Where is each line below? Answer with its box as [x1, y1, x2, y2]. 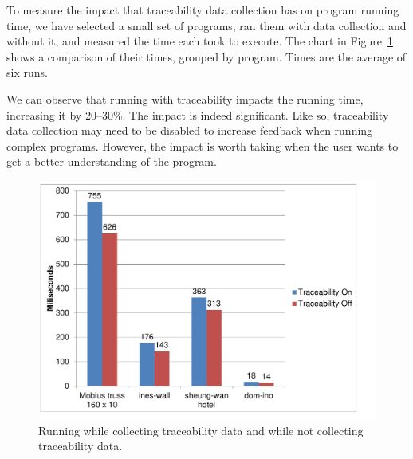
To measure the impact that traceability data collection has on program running [6, 2, 399, 18]
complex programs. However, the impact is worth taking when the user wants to [6, 137, 399, 154]
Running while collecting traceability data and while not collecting [38, 422, 364, 438]
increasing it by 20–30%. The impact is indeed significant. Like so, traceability [6, 106, 389, 123]
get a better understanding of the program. [6, 153, 217, 170]
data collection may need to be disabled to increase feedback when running [6, 122, 373, 139]
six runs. [6, 64, 48, 80]
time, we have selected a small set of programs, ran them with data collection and [6, 17, 407, 33]
